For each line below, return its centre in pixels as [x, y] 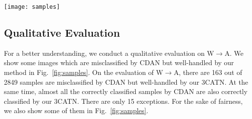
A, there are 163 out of [208, 72]
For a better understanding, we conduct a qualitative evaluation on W [109, 53]
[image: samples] [32, 7]
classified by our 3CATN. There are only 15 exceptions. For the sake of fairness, [123, 101]
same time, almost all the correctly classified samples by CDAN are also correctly [126, 91]
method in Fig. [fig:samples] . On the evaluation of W [84, 72]
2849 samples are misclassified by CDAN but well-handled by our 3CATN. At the [126, 82]
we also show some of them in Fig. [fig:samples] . [76, 110]
